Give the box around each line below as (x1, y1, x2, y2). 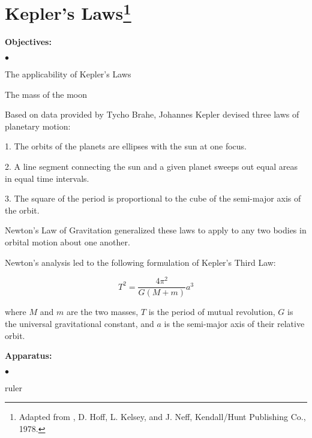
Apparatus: (5, 349, 52, 362)
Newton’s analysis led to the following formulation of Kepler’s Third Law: (5, 256, 276, 268)
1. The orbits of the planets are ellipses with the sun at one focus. (5, 140, 247, 152)
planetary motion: (5, 119, 71, 132)
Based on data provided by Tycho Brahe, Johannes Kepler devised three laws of (5, 108, 299, 121)
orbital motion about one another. (5, 235, 130, 248)
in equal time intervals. (5, 172, 89, 184)
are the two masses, (66, 305, 139, 318)
